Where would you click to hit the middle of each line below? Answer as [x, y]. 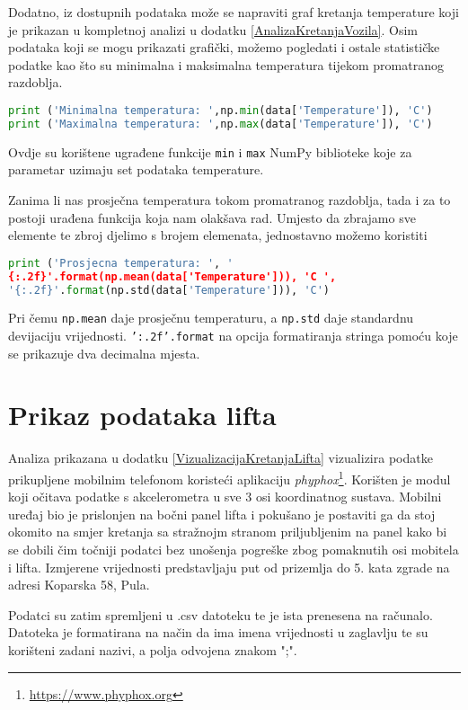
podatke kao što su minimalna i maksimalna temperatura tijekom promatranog [226, 64]
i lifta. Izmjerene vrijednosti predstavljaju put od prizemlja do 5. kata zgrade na [229, 567]
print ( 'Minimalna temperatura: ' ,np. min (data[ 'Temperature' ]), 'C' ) [221, 110]
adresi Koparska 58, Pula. [79, 585]
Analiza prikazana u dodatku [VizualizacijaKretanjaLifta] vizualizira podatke [221, 458]
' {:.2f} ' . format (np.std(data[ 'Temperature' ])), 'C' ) [169, 290]
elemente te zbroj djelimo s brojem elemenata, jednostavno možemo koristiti [218, 235]
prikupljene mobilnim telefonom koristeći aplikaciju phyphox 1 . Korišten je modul [230, 478]
